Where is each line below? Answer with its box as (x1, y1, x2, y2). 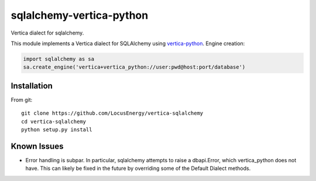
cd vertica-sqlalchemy (21, 118, 87, 125)
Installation (11, 81, 53, 91)
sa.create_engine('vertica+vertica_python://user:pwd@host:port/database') (23, 64, 246, 70)
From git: (11, 96, 33, 103)
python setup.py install (21, 126, 92, 133)
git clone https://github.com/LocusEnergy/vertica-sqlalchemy (21, 110, 204, 117)
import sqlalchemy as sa (23, 56, 95, 62)
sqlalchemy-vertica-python (11, 9, 149, 22)
